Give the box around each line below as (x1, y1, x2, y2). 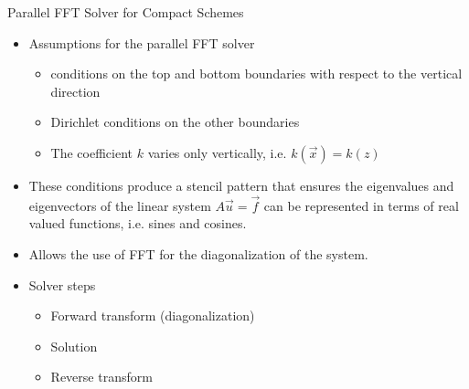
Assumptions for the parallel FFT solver (28, 33, 255, 52)
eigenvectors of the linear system (28, 195, 211, 215)
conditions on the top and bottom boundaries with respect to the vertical (50, 64, 463, 83)
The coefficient (50, 142, 133, 162)
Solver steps (28, 275, 96, 294)
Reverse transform (50, 367, 153, 386)
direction (50, 81, 101, 100)
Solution (50, 336, 98, 355)
